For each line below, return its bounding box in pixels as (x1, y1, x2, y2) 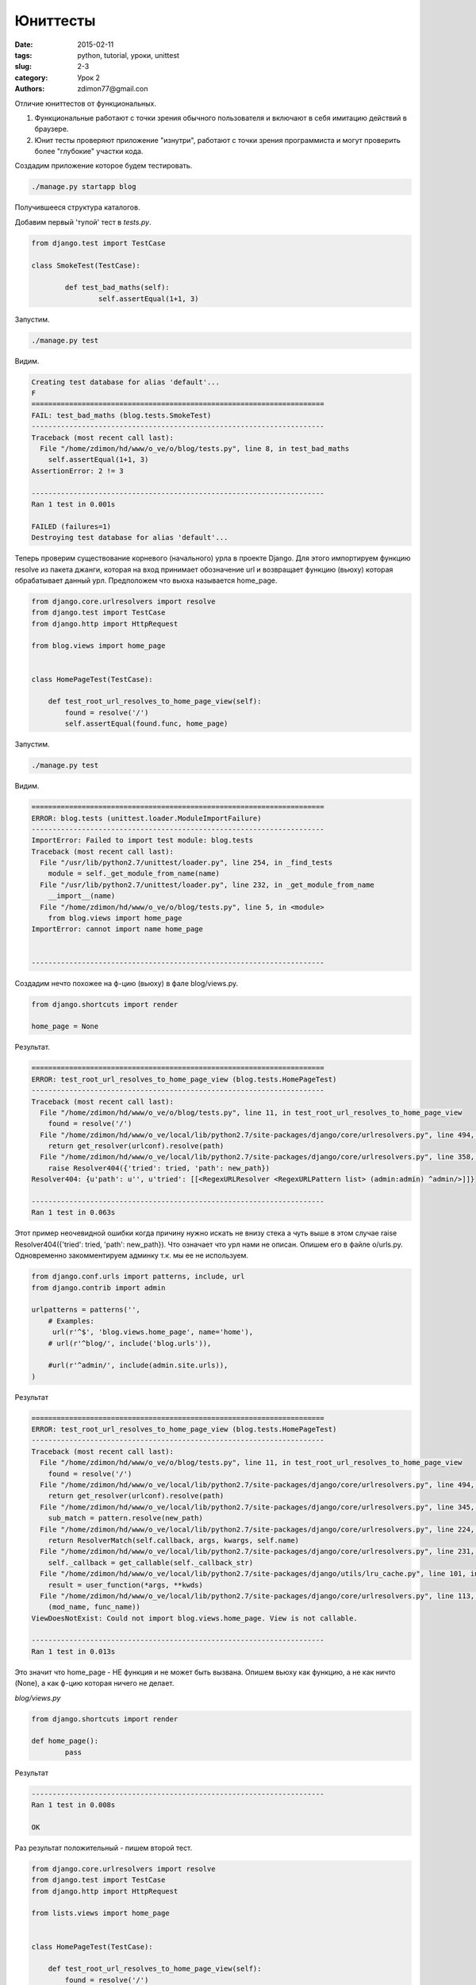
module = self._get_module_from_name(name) (48, 869, 220, 878)
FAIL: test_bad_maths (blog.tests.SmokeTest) (31, 410, 212, 420)
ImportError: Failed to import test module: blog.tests (31, 836, 254, 845)
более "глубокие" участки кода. (34, 147, 144, 156)
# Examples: (48, 1316, 95, 1325)
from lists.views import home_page (31, 1909, 170, 1918)
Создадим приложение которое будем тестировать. (14, 161, 193, 171)
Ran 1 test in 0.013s (31, 1647, 116, 1655)
